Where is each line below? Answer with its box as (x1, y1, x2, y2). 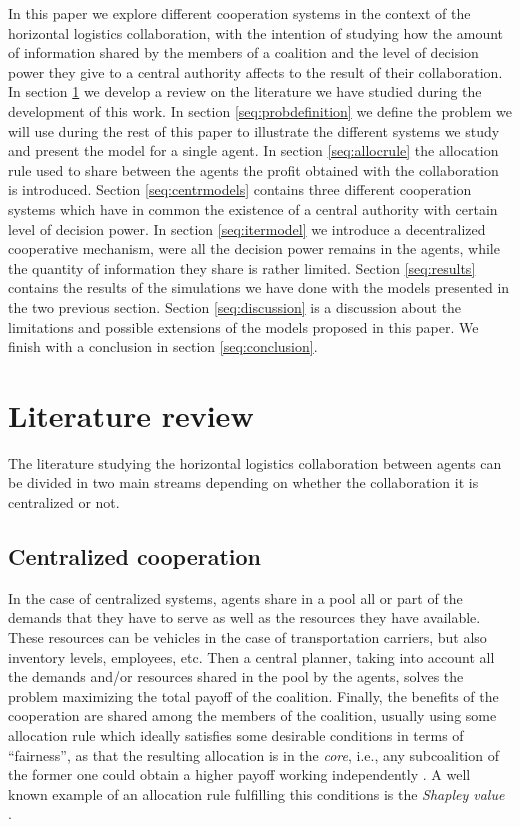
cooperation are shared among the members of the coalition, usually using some (8, 705, 497, 726)
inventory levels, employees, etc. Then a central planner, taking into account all (8, 646, 495, 667)
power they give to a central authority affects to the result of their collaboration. (8, 61, 503, 82)
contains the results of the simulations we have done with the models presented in (8, 277, 510, 298)
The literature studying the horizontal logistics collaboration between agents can (8, 452, 502, 473)
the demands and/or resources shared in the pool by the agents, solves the (8, 666, 464, 687)
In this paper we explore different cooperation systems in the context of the (8, 3, 471, 23)
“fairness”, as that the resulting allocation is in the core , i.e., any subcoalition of (8, 744, 499, 765)
